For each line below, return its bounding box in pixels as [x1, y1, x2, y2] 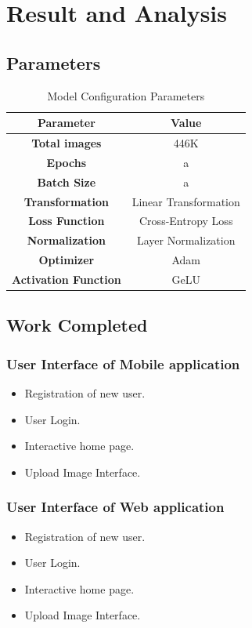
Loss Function [28, 212, 105, 229]
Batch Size [37, 173, 96, 190]
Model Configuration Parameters [47, 87, 205, 103]
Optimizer [38, 252, 95, 268]
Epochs [46, 154, 87, 170]
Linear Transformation [131, 193, 240, 209]
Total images [31, 135, 102, 151]
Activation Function [12, 270, 121, 287]
